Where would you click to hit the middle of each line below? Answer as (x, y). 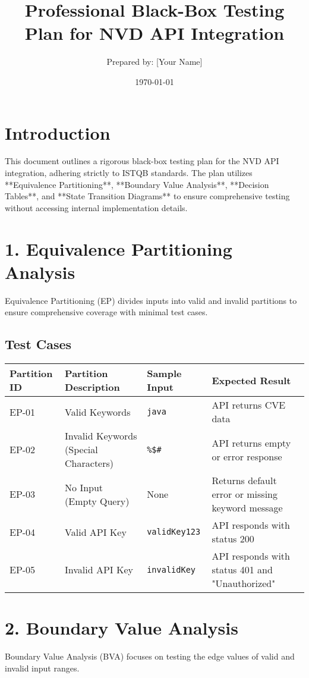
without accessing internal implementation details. (96, 207)
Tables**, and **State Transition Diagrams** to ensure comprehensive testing (147, 196)
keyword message (247, 508)
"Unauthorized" (244, 583)
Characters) (89, 463)
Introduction (58, 132)
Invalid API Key (99, 570)
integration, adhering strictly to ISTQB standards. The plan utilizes (129, 173)
